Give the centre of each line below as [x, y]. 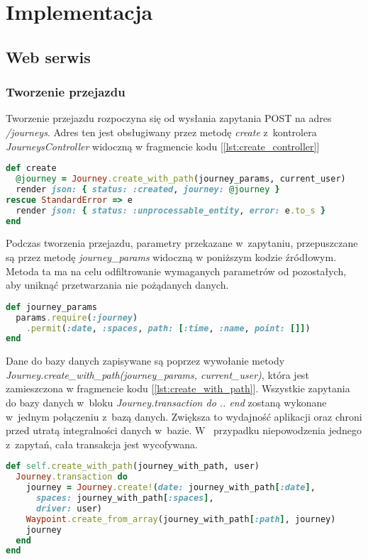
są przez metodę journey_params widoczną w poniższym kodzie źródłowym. [171, 257]
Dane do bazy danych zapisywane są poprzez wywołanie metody [145, 361]
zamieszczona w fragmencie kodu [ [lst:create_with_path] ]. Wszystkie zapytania [178, 388]
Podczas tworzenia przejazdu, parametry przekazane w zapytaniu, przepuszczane [182, 243]
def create [31, 168]
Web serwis [48, 56]
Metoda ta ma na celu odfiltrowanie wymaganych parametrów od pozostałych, [176, 271]
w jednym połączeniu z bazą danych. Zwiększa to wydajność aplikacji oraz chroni [184, 416]
